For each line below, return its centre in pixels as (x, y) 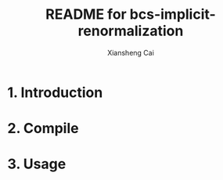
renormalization (131, 31)
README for (86, 14)
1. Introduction (55, 92)
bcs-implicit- (173, 14)
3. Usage (37, 164)
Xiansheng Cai (131, 52)
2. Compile (43, 129)
